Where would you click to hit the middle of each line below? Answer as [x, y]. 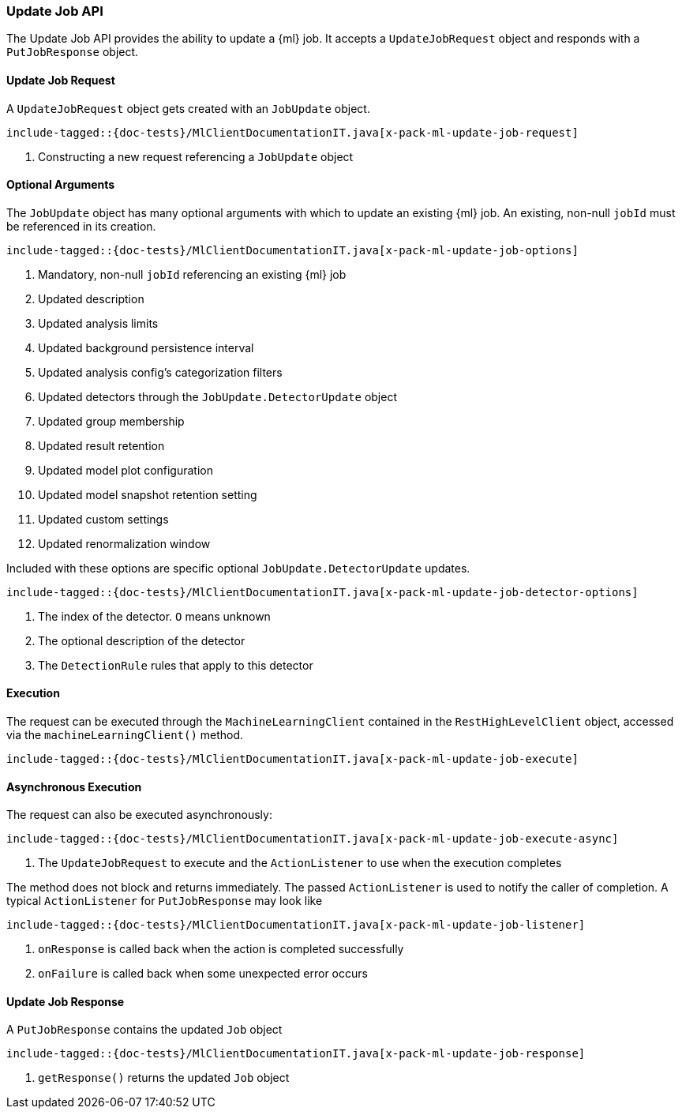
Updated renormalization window [124, 543]
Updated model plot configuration [126, 470]
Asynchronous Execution [74, 787]
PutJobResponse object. [73, 52]
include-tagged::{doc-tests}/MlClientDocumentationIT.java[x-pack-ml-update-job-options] [292, 250]
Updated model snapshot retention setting [148, 494]
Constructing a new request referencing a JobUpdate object [196, 156]
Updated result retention [101, 445]
